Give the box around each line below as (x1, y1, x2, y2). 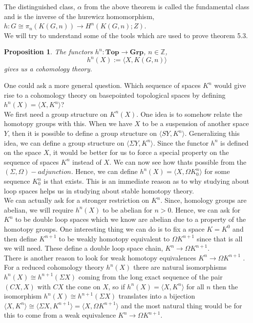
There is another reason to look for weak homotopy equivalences (4, 252, 196, 262)
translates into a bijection (118, 291, 195, 301)
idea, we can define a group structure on (4, 137, 125, 148)
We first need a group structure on (4, 108, 107, 119)
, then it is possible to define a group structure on (8, 128, 157, 138)
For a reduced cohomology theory (4, 262, 104, 272)
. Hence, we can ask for (171, 204, 241, 215)
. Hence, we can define (71, 166, 138, 176)
